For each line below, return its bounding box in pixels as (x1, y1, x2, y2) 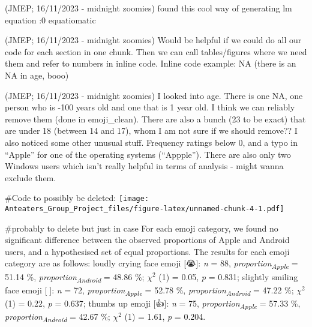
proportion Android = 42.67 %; (5, 310, 110, 324)
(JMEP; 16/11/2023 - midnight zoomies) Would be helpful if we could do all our (5, 34, 302, 46)
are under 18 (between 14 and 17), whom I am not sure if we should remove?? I (5, 124, 298, 137)
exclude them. (5, 171, 56, 184)
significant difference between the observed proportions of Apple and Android (5, 233, 290, 246)
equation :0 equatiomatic (5, 13, 96, 26)
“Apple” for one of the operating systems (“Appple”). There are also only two (5, 148, 291, 160)
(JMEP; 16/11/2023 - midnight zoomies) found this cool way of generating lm (5, 2, 292, 14)
